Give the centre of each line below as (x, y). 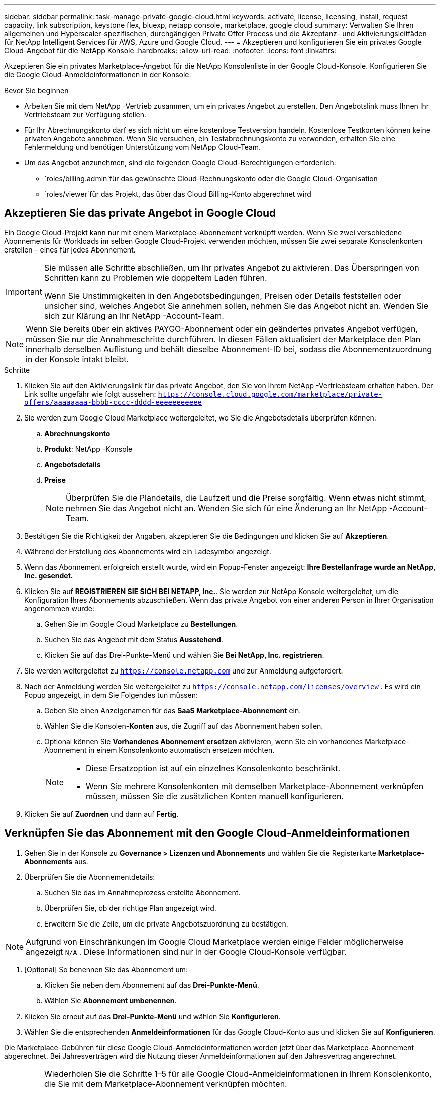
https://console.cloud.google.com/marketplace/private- (270, 394)
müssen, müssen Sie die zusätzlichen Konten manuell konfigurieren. (215, 796)
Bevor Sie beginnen (36, 90)
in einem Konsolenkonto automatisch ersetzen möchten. (182, 750)
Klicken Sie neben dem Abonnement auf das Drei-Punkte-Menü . (152, 985)
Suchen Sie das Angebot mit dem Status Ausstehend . (134, 639)
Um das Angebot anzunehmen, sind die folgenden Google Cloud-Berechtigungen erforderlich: (180, 163)
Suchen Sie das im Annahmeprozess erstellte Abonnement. (142, 892)
